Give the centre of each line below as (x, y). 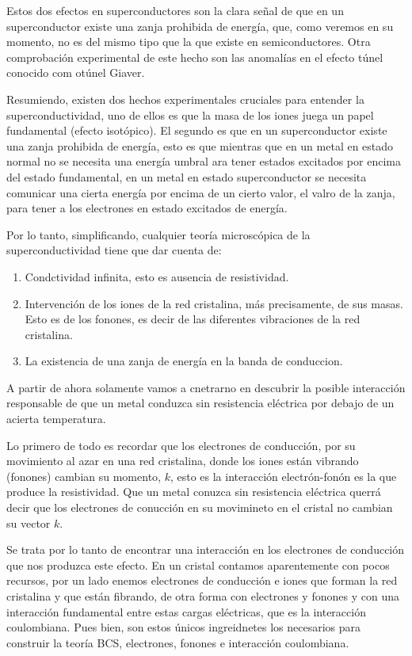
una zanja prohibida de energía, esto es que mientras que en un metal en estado (200, 145)
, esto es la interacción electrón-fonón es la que (283, 476)
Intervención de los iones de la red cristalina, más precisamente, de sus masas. (214, 303)
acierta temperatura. (56, 419)
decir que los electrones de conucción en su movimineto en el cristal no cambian (200, 507)
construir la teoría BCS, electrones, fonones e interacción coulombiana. (178, 642)
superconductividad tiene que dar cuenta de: (114, 250)
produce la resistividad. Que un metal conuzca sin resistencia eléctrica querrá (194, 492)
